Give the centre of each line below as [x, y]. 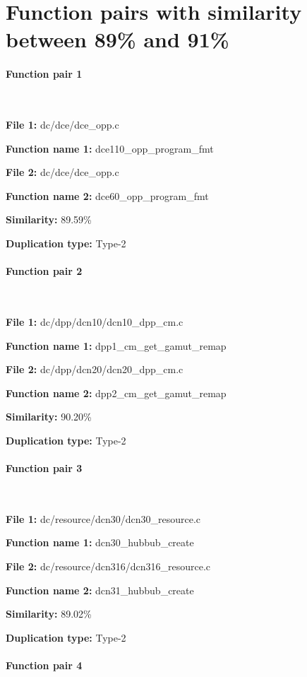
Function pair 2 [44, 271]
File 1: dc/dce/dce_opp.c [62, 124]
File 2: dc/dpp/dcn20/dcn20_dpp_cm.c [95, 369]
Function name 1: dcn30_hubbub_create [100, 542]
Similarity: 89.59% [49, 219]
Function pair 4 [44, 665]
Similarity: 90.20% [49, 417]
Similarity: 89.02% [49, 614]
